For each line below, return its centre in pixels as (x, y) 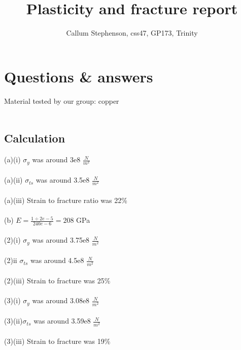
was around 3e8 (56, 159)
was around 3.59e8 (62, 321)
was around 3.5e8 (63, 180)
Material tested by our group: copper (62, 100)
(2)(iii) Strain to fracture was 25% (57, 281)
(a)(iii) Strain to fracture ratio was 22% (66, 200)
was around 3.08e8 (61, 300)
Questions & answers (79, 76)
